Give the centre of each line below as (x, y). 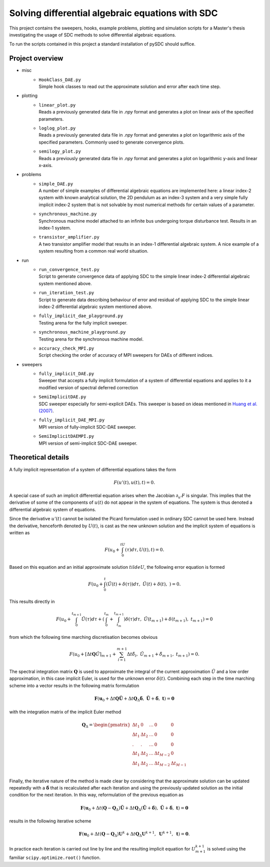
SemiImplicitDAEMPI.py (66, 436)
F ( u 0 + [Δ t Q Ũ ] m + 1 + (93, 655)
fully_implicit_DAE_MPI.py (72, 420)
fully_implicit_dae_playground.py (81, 316)
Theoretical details (39, 458)
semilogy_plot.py (60, 152)
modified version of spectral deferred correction (88, 387)
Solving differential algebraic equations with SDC (113, 13)
